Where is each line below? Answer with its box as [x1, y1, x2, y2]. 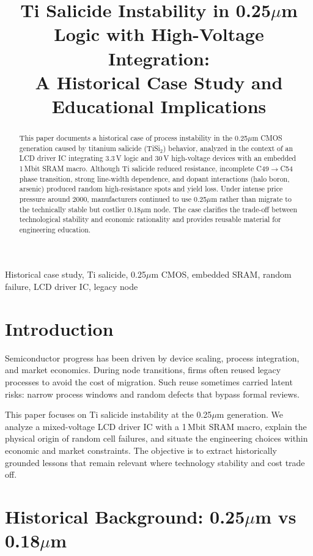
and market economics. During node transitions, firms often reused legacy [5, 363, 281, 376]
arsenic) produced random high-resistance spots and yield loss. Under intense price [19, 183, 283, 194]
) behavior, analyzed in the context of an [163, 143, 293, 153]
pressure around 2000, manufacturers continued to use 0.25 [19, 193, 207, 204]
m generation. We [216, 408, 283, 421]
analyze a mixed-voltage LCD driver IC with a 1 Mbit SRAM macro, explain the [5, 420, 307, 432]
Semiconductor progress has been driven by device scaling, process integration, [5, 351, 300, 364]
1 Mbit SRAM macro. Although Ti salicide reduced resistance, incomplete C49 [19, 163, 269, 173]
